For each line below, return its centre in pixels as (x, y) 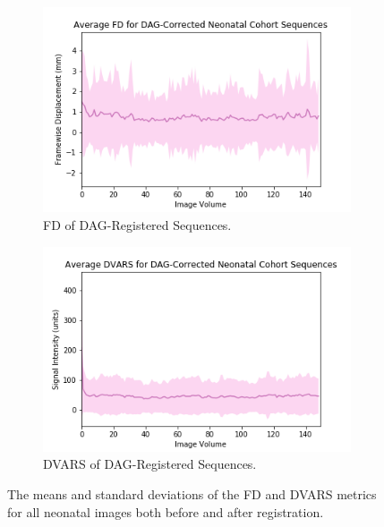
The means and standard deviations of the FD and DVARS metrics (192, 494)
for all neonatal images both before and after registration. (166, 511)
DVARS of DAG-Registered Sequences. (150, 464)
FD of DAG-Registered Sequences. (137, 224)
